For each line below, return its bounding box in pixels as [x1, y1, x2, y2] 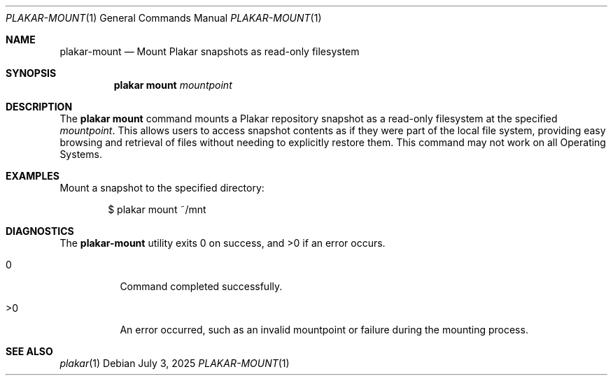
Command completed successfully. [120, 280, 283, 292]
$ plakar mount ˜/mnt [108, 203, 206, 215]
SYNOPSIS [6, 67, 57, 79]
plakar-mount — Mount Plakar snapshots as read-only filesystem [59, 45, 360, 57]
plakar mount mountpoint [113, 79, 232, 91]
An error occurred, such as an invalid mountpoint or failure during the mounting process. [120, 324, 528, 336]
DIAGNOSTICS [6, 225, 74, 237]
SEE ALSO [6, 345, 53, 357]
